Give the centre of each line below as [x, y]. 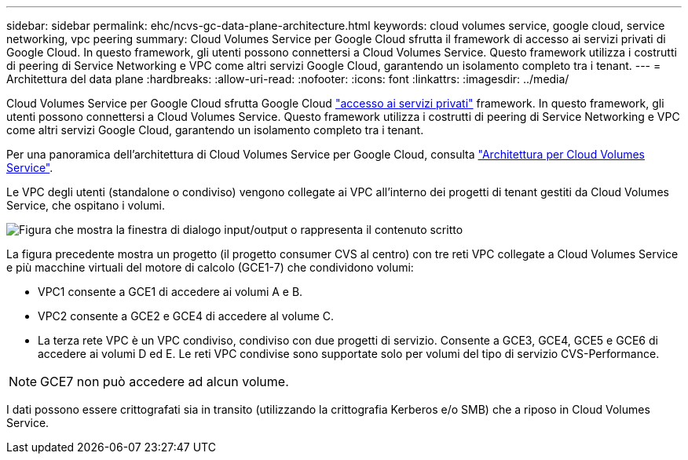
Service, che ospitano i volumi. [86, 205]
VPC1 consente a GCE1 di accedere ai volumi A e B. [170, 292]
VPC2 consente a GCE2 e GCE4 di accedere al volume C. [186, 316]
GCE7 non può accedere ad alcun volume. [165, 382]
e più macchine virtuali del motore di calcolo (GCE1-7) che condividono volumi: [210, 267]
